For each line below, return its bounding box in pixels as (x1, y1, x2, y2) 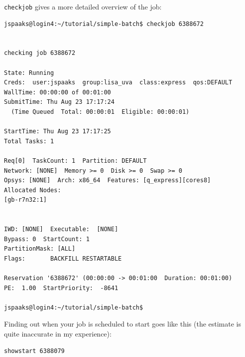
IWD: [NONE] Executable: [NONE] (4, 226, 119, 233)
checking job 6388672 (4, 49, 76, 57)
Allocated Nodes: (4, 186, 61, 194)
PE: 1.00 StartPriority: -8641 (4, 284, 119, 292)
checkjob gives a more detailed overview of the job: (4, 1, 162, 11)
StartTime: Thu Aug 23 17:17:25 (4, 128, 111, 135)
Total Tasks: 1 (4, 137, 54, 145)
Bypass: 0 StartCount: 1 (4, 235, 90, 243)
